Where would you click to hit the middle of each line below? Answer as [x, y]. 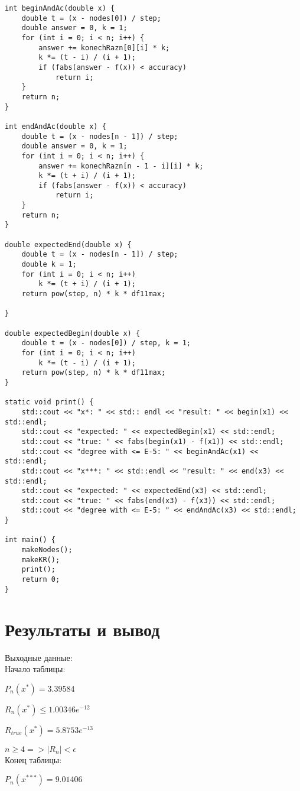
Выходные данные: [39, 657]
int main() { [30, 540]
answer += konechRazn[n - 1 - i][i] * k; [121, 166]
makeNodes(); [47, 550]
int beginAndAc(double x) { [60, 8]
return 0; [41, 580]
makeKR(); [41, 560]
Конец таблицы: [33, 759]
